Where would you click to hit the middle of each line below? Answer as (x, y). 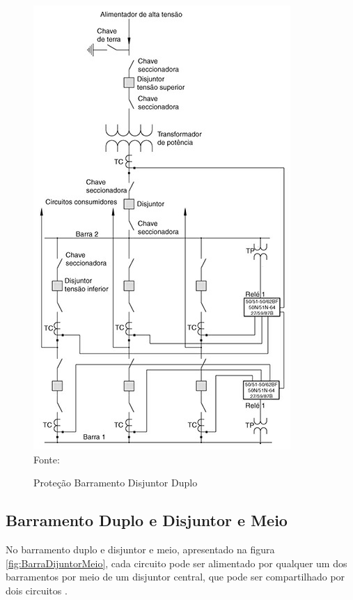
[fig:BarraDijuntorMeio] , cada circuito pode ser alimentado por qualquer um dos (176, 563)
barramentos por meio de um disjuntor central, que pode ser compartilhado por (175, 577)
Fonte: (47, 459)
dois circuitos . (37, 590)
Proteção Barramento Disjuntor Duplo (116, 483)
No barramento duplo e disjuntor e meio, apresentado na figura (140, 549)
